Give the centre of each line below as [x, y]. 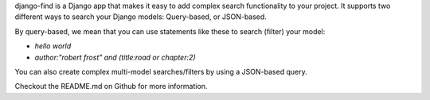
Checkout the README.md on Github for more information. [111, 87]
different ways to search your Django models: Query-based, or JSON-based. [141, 17]
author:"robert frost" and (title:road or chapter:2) [115, 57]
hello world [53, 46]
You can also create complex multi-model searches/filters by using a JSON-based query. [161, 71]
